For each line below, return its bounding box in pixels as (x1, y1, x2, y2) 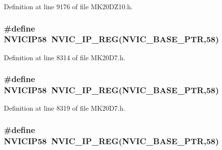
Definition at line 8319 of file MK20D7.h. (4, 103, 125, 113)
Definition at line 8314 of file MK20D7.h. (4, 52, 125, 62)
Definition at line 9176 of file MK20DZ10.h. (4, 1, 133, 11)
